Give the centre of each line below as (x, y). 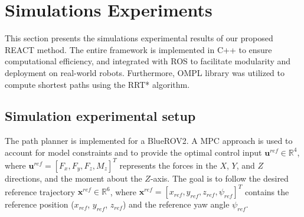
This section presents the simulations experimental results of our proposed (139, 38)
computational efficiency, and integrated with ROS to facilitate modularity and (148, 61)
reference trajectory (40, 191)
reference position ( (40, 204)
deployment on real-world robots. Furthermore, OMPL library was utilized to (145, 72)
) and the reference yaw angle (176, 204)
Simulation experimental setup (100, 116)
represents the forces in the (168, 165)
